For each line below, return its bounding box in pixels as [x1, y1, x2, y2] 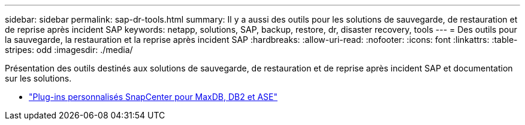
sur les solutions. [5, 73, 72, 83]
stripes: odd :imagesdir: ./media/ [5, 45, 133, 55]
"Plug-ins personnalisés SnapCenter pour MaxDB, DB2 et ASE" [29, 92, 277, 102]
